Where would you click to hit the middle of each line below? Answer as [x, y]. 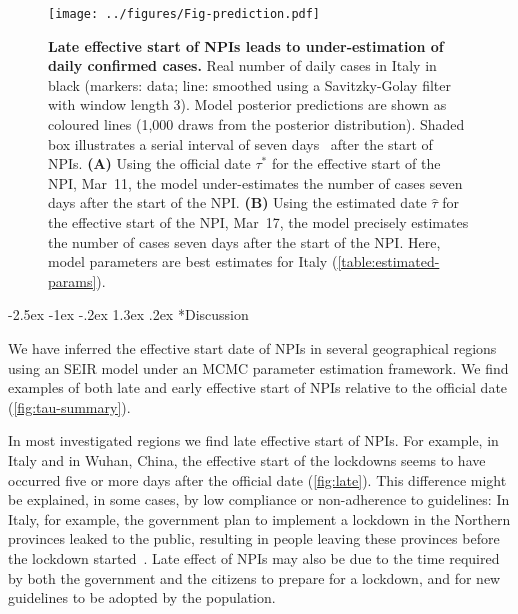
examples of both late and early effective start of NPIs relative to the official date [258, 387]
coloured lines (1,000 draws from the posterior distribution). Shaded [256, 124]
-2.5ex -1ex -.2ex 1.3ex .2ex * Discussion [128, 314]
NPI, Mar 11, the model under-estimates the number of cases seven [255, 182]
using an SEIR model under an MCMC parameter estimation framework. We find [258, 367]
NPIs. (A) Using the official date [149, 163]
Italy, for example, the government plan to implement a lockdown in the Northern [259, 518]
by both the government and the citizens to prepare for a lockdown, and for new [254, 577]
